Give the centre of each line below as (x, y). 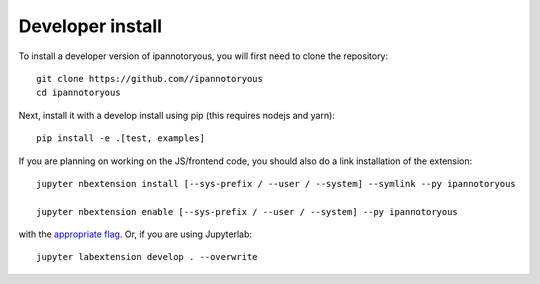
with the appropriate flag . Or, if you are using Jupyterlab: (135, 234)
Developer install (90, 26)
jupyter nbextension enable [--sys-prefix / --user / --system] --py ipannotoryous (247, 211)
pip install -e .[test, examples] (120, 138)
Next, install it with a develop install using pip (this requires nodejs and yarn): (176, 115)
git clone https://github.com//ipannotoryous (150, 78)
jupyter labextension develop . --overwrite (147, 257)
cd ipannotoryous (78, 93)
